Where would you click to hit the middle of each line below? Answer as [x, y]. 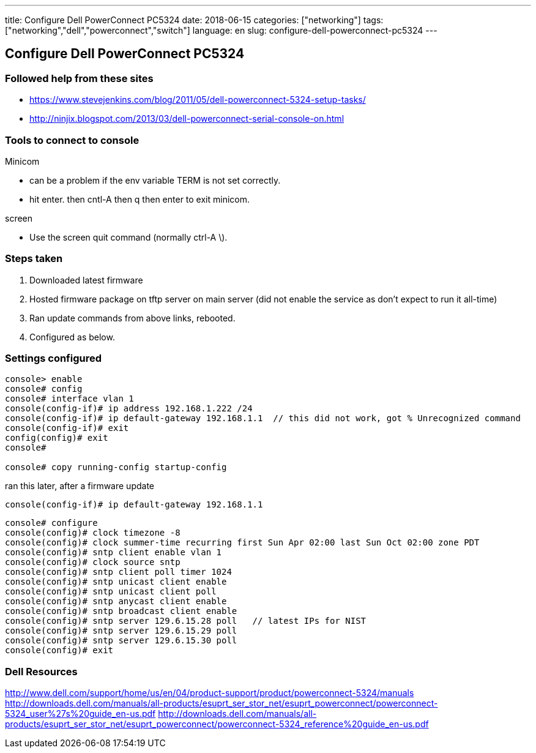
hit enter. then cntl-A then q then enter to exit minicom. [140, 199]
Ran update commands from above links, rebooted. [132, 318]
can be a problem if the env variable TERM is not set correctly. [155, 180]
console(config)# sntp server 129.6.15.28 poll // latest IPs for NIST [186, 621]
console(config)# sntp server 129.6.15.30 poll [121, 641]
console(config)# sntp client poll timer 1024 [118, 572]
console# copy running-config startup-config [116, 467]
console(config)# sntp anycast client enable [116, 601]
